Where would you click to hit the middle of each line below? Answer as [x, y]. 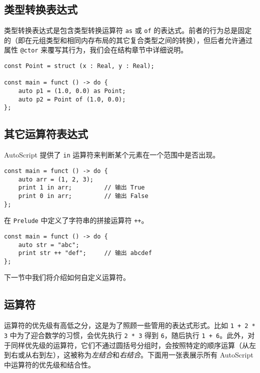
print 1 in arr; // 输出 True [81, 188]
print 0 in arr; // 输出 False [83, 196]
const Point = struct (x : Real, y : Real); [79, 66]
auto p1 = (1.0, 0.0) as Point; [72, 91]
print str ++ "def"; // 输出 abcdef [85, 253]
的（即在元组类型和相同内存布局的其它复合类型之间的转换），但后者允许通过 [128, 40]
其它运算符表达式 [46, 134]
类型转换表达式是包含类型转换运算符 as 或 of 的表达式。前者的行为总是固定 [128, 30]
